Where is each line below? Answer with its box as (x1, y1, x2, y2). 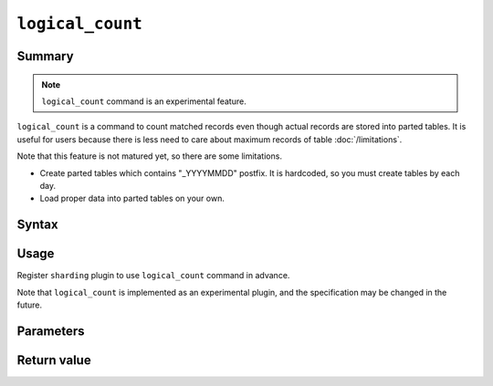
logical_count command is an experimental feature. (41, 96, 246, 107)
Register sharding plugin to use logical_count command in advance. (16, 270, 290, 281)
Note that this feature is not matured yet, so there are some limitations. (16, 151, 283, 162)
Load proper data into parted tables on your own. (39, 193, 226, 204)
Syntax (16, 217, 58, 233)
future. (16, 299, 43, 310)
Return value (16, 352, 91, 368)
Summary (16, 48, 74, 64)
